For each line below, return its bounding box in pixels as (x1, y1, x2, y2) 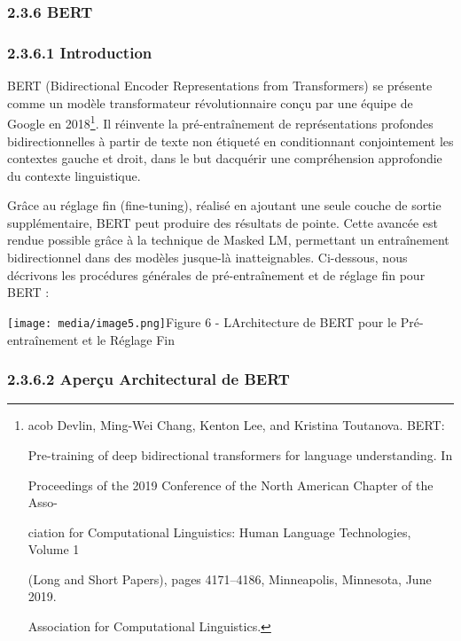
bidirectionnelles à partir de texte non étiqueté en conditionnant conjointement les (7, 131, 454, 150)
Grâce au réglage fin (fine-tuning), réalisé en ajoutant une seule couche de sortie (7, 196, 441, 215)
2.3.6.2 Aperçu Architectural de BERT (7, 368, 290, 390)
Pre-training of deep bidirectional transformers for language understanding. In (27, 445, 453, 464)
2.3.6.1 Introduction (7, 41, 152, 63)
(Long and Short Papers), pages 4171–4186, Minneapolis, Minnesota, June (27, 569, 432, 588)
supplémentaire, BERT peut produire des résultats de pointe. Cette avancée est (7, 213, 439, 231)
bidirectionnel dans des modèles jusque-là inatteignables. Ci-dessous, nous (7, 248, 408, 267)
